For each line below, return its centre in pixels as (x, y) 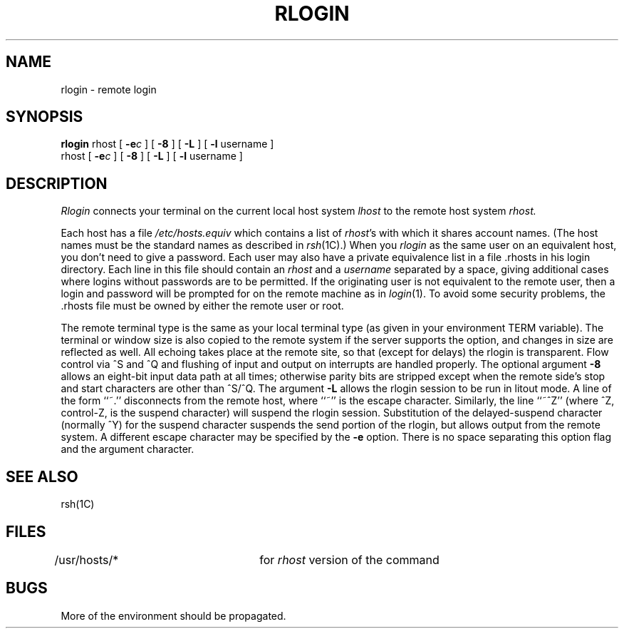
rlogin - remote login (109, 89)
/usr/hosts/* (87, 559)
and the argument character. (128, 449)
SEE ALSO (42, 476)
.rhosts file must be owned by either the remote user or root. (202, 306)
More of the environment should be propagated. (173, 615)
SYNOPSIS (45, 117)
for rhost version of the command (349, 559)
